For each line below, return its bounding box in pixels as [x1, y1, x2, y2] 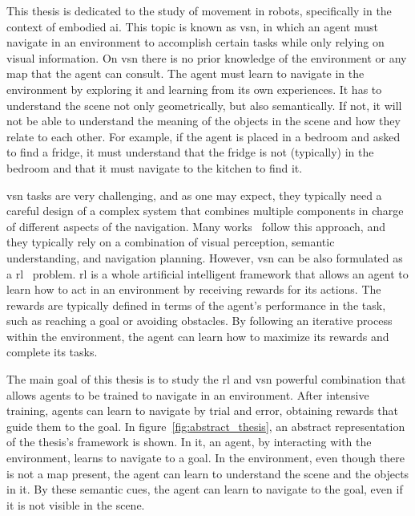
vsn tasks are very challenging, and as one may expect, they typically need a [6, 186, 382, 203]
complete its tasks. [6, 343, 98, 360]
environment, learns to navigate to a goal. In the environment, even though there [6, 449, 405, 466]
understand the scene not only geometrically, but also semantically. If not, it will [6, 96, 402, 113]
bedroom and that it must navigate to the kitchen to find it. [6, 159, 303, 176]
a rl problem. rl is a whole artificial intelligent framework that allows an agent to [6, 265, 409, 282]
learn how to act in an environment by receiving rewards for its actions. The [6, 281, 381, 298]
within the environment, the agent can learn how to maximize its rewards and [6, 327, 389, 344]
